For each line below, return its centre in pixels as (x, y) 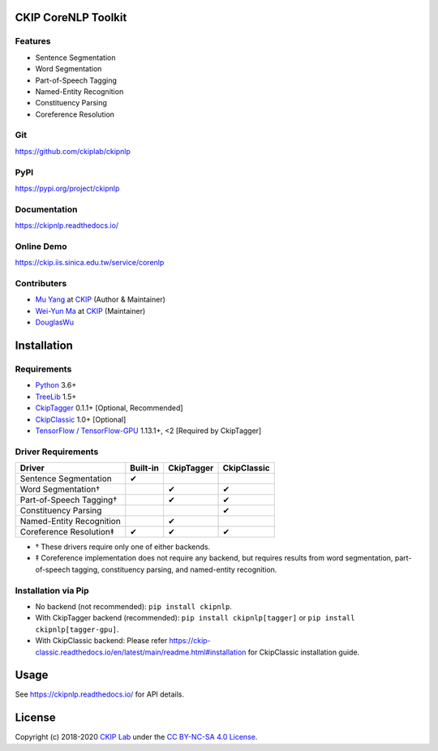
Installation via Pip (52, 590)
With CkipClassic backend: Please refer (101, 641)
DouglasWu (55, 322)
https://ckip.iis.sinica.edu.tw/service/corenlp (90, 263)
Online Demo (41, 246)
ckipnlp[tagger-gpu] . (77, 629)
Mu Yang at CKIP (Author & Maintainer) (101, 299)
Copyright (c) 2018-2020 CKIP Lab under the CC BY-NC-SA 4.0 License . (136, 737)
